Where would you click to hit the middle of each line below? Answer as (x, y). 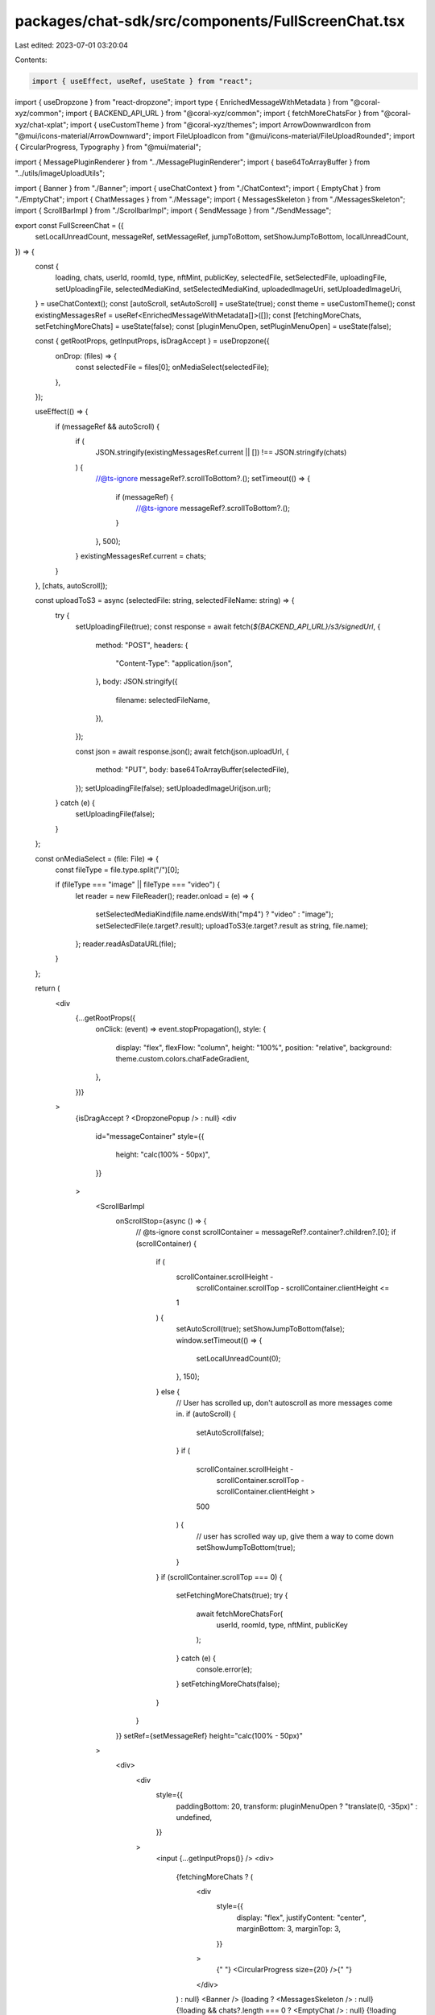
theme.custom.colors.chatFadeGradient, (182, 1059)
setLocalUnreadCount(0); (238, 1358)
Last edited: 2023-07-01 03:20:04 (72, 45)
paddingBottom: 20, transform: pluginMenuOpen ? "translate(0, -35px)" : (297, 1806)
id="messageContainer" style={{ (150, 1136)
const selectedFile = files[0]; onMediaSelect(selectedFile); (172, 368)
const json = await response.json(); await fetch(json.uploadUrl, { (182, 751)
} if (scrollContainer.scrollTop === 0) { (219, 1577)
